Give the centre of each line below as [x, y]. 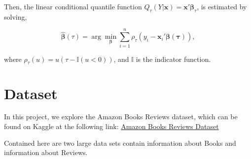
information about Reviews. [46, 152]
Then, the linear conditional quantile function [73, 6]
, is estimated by [222, 6]
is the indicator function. [173, 59]
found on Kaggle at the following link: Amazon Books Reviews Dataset [111, 126]
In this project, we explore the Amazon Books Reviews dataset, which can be [121, 117]
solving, [16, 16]
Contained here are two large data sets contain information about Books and [120, 143]
